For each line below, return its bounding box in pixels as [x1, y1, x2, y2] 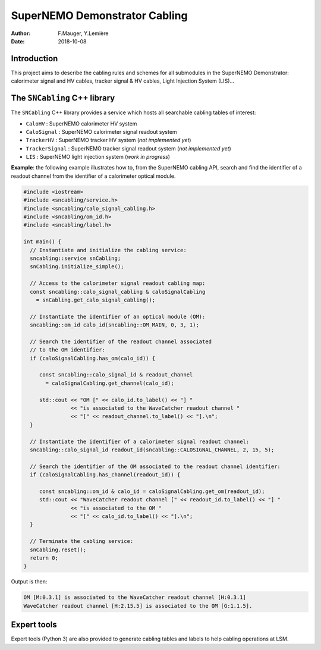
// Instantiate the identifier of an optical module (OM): [30, 313, 206, 320]
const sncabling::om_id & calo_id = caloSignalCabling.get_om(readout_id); [39, 488, 265, 495]
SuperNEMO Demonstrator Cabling [11, 9, 188, 22]
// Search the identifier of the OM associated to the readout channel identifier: [30, 463, 281, 470]
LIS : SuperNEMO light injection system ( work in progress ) [26, 153, 171, 161]
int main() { [23, 238, 62, 245]
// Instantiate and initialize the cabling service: [30, 247, 187, 253]
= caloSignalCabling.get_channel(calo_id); [45, 379, 175, 387]
